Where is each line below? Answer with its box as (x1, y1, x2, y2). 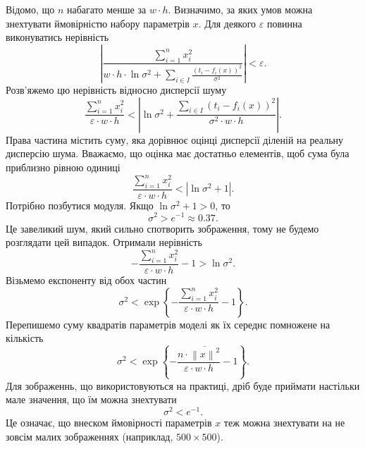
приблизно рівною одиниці (6, 159, 120, 174)
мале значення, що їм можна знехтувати (6, 392, 177, 407)
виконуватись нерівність (6, 30, 109, 44)
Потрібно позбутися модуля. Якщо (6, 197, 154, 212)
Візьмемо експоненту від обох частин (6, 273, 167, 288)
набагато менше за (67, 2, 147, 16)
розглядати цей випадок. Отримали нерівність (6, 235, 202, 250)
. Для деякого (198, 16, 256, 30)
